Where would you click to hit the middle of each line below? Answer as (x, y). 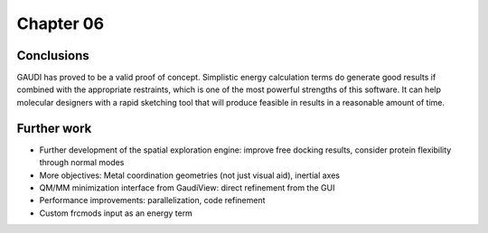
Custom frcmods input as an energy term (116, 213)
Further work (54, 128)
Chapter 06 (60, 23)
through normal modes (82, 163)
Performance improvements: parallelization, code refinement (152, 200)
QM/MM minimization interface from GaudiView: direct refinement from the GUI (187, 187)
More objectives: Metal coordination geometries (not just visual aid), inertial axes (190, 175)
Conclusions (53, 56)
